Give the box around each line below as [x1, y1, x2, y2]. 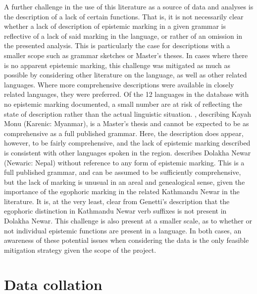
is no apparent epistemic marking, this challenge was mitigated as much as [4, 60, 231, 70]
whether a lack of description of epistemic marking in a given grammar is [4, 21, 226, 31]
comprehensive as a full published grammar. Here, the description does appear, [4, 128, 244, 138]
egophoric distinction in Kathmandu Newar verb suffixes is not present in [4, 206, 227, 216]
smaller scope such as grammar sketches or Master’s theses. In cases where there [4, 50, 248, 60]
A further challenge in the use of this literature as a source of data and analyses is [4, 1, 254, 11]
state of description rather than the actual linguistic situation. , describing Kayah [4, 108, 252, 119]
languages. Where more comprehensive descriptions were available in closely [4, 79, 234, 89]
